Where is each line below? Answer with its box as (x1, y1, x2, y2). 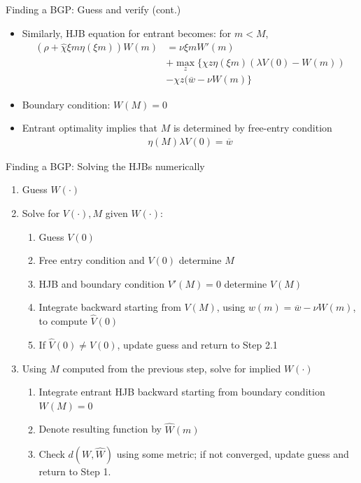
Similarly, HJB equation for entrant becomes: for (22, 25, 232, 40)
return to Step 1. (38, 464, 111, 479)
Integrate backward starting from (38, 300, 181, 314)
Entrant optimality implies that (22, 120, 158, 135)
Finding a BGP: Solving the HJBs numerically (6, 158, 205, 173)
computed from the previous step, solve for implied (62, 360, 281, 375)
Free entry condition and (38, 253, 145, 267)
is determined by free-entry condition (173, 120, 332, 135)
